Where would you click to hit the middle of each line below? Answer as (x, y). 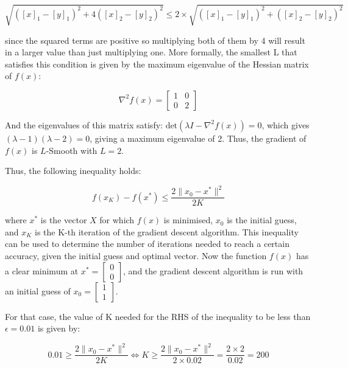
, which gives (286, 124)
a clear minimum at (42, 270)
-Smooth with (72, 150)
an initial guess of (38, 290)
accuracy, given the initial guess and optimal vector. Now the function (136, 256)
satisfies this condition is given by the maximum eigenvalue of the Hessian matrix (157, 64)
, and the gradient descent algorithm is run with (213, 270)
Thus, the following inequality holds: (73, 171)
